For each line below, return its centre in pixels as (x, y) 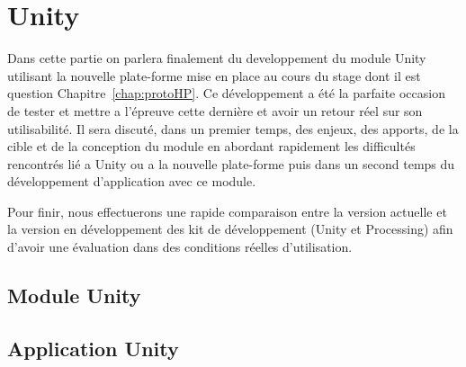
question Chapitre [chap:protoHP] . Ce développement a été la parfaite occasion (226, 93)
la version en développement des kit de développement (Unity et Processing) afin (230, 229)
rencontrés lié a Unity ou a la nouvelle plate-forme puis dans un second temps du (231, 163)
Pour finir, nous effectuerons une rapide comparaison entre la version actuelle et (227, 211)
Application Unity (93, 348)
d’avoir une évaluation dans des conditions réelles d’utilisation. (180, 247)
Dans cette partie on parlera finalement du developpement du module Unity (217, 58)
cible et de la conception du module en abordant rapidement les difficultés (211, 146)
